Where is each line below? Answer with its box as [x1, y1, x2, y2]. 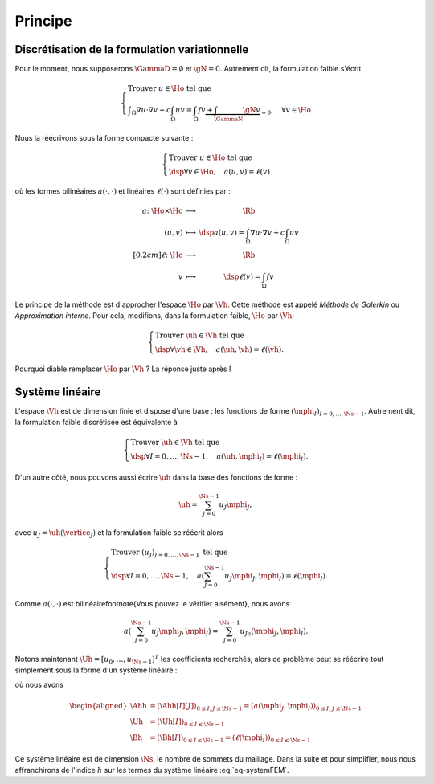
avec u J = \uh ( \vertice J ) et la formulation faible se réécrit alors [14, 528, 223, 539]
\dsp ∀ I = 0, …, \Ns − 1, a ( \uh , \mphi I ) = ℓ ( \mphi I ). [130, 451, 309, 463]
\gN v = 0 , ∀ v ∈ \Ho [242, 105, 311, 116]
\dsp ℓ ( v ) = [223, 272, 261, 281]
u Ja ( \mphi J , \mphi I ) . [240, 627, 309, 638]
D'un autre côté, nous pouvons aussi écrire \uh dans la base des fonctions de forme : [14, 472, 298, 482]
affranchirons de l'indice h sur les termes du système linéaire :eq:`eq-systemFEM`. [14, 766, 289, 775]
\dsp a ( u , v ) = [199, 228, 245, 237]
